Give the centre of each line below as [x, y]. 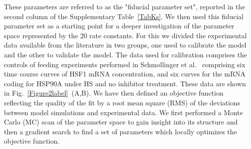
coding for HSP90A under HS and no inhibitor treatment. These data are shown [125, 83]
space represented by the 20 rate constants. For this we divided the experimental [125, 35]
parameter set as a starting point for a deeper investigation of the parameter [119, 26]
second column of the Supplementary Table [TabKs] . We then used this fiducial [124, 16]
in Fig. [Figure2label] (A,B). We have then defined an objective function [114, 93]
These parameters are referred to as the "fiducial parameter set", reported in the [125, 6]
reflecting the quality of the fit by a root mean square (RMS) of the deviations [122, 102]
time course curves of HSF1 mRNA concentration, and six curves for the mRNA [125, 74]
